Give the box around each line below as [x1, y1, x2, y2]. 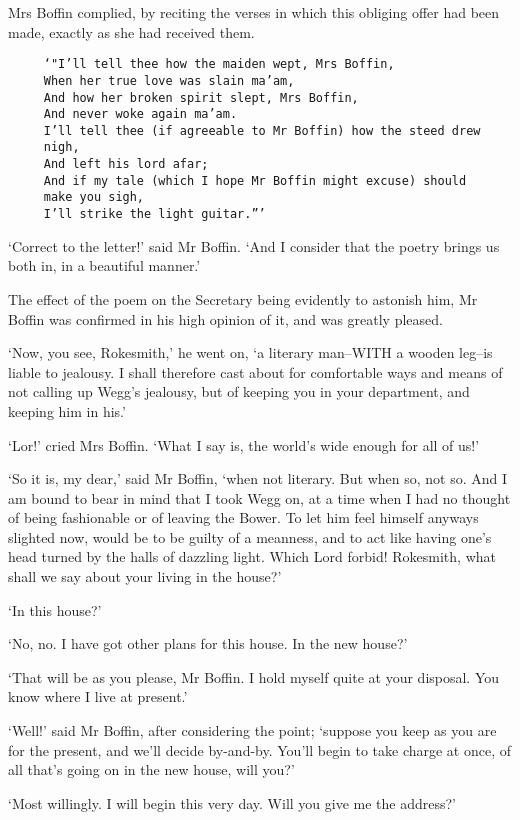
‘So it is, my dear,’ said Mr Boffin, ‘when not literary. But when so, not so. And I [8, 468, 508, 489]
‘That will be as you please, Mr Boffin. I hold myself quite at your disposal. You [8, 666, 500, 687]
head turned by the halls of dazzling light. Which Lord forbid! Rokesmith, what [8, 546, 496, 567]
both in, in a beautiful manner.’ [8, 255, 201, 276]
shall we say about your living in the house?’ [8, 566, 282, 587]
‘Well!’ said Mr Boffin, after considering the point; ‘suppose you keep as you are [8, 720, 497, 741]
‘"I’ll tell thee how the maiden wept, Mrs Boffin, [43, 57, 395, 72]
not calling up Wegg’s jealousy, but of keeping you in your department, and [8, 381, 470, 402]
